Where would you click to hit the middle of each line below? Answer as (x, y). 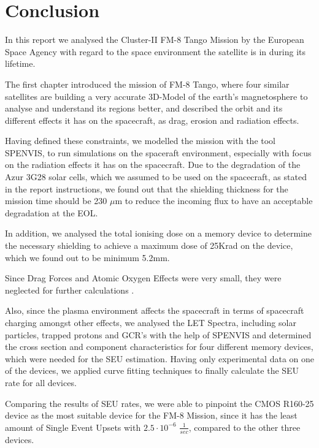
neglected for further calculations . (70, 290)
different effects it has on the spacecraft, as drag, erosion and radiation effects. (152, 120)
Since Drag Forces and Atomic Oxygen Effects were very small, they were (143, 278)
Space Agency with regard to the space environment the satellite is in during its (156, 51)
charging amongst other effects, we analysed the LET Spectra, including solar (151, 322)
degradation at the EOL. (52, 212)
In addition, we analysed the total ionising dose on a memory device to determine (159, 233)
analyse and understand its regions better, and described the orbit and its (144, 108)
